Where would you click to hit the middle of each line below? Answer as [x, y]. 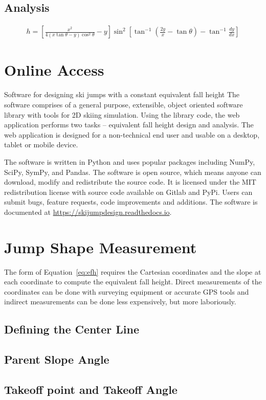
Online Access [54, 70]
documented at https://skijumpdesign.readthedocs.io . [88, 212]
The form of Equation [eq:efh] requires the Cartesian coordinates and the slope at [133, 271]
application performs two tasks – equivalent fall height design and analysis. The [129, 125]
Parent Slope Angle [57, 359]
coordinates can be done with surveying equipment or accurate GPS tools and [127, 291]
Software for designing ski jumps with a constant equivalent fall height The [122, 94]
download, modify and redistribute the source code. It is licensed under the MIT [130, 182]
